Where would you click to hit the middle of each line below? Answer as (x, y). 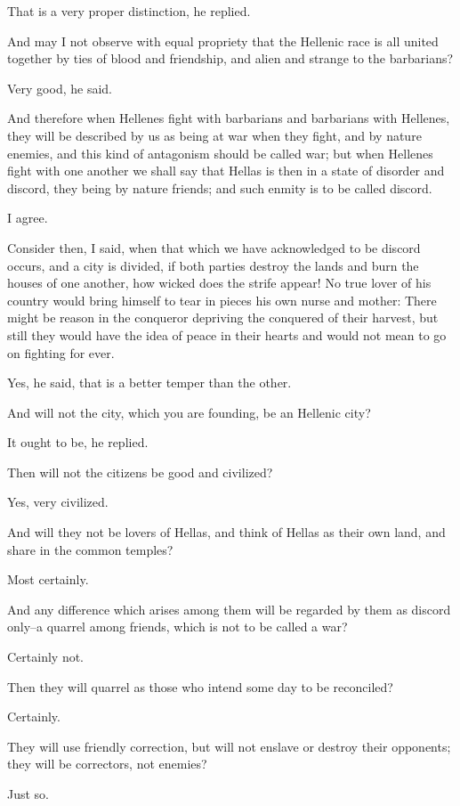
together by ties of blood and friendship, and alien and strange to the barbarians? (230, 58)
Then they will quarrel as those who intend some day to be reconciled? (200, 686)
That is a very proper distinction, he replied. (129, 11)
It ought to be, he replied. (78, 442)
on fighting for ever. (61, 352)
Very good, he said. (60, 88)
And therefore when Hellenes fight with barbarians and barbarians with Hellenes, (229, 118)
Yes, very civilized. (58, 502)
